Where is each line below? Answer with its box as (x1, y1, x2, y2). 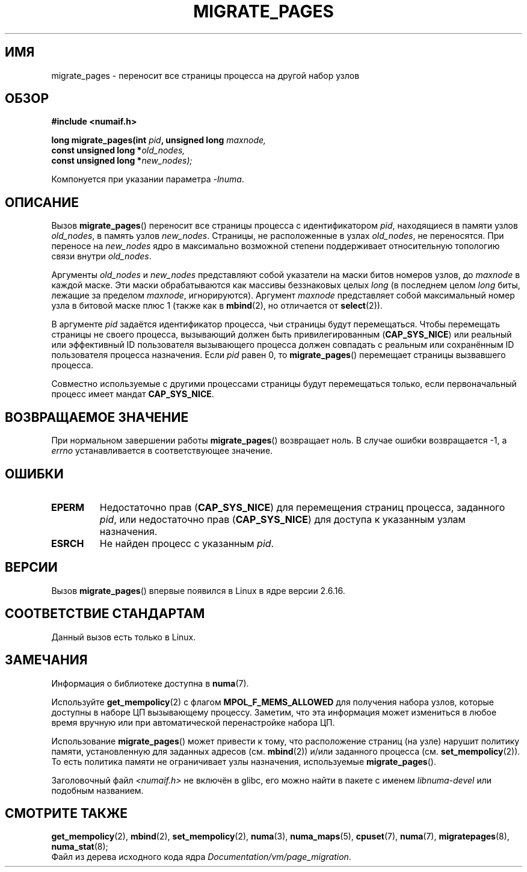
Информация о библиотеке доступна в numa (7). (51, 678, 249, 688)
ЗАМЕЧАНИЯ (5, 652, 88, 668)
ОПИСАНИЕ (5, 194, 79, 210)
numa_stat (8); (51, 841, 108, 852)
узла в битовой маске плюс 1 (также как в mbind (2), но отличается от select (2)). (51, 300, 383, 311)
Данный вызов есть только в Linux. (51, 631, 196, 642)
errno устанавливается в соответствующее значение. (51, 445, 273, 456)
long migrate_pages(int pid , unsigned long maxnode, (51, 135, 267, 146)
